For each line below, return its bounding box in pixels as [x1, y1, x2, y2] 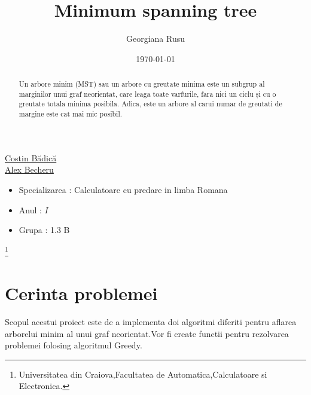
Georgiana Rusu [126, 32, 185, 45]
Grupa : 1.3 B [19, 223, 70, 236]
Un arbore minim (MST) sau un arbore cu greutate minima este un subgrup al [19, 79, 265, 89]
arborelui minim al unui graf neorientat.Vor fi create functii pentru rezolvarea [5, 327, 289, 339]
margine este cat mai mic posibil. [19, 109, 123, 119]
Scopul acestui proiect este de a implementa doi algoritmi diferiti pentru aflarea [5, 316, 297, 328]
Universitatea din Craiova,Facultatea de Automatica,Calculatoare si [19, 368, 267, 380]
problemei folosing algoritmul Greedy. [5, 339, 142, 351]
